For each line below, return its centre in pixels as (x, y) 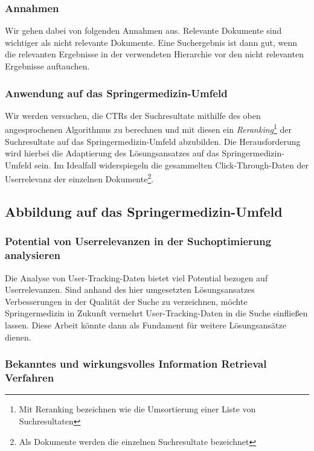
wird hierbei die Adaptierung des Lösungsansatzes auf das (112, 153)
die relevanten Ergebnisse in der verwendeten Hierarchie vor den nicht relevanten (154, 54)
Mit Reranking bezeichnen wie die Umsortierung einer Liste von (137, 409)
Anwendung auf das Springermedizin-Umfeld (116, 93)
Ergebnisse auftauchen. (47, 66)
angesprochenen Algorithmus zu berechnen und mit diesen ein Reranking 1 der (148, 129)
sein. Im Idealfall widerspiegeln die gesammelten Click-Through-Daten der (171, 165)
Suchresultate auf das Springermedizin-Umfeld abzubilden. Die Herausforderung (153, 141)
